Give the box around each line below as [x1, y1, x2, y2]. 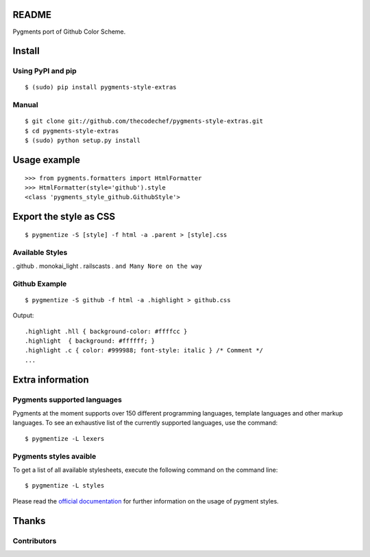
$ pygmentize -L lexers [25, 435, 105, 442]
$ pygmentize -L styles [25, 481, 105, 490]
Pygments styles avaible [12, 451, 97, 461]
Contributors [12, 536, 57, 545]
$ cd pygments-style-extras [25, 127, 119, 135]
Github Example [12, 279, 67, 288]
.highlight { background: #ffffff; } [25, 337, 156, 345]
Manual [12, 100, 39, 110]
